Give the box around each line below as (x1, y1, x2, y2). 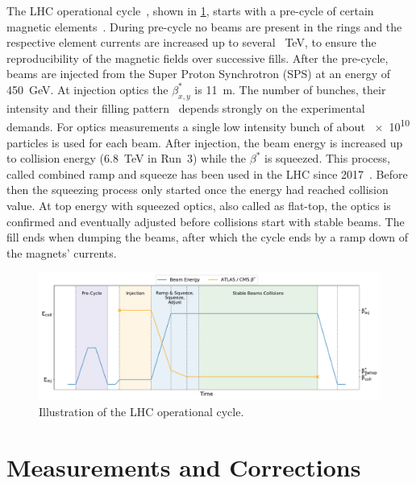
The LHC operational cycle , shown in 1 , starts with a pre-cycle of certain (6, 2, 374, 19)
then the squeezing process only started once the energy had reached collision (6, 181, 389, 198)
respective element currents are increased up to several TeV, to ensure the (6, 34, 376, 51)
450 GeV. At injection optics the (6, 80, 168, 97)
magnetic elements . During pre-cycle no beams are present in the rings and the (6, 18, 402, 35)
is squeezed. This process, (264, 150, 390, 167)
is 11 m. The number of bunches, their (194, 80, 386, 97)
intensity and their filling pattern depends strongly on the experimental (6, 99, 365, 116)
